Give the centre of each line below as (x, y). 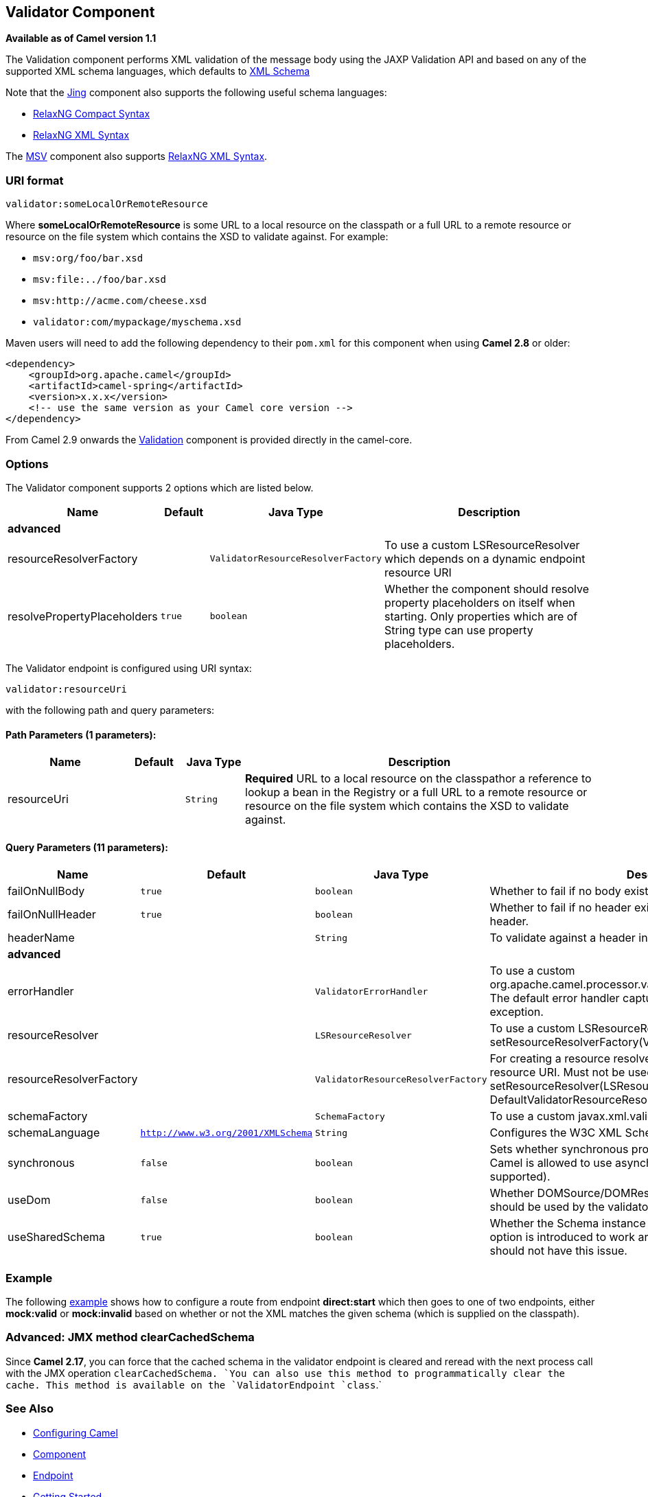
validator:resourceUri (67, 689)
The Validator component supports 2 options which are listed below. (160, 487)
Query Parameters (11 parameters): (87, 847)
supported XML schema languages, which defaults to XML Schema (158, 71)
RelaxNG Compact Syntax (92, 114)
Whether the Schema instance (568, 1223)
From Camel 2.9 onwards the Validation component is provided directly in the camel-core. (209, 440)
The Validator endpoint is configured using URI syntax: (129, 668)
